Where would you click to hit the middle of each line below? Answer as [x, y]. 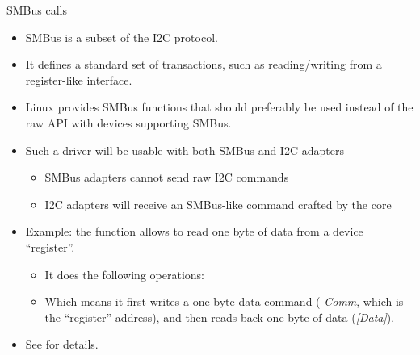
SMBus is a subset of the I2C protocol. [122, 37]
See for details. [62, 344]
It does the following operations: [124, 274]
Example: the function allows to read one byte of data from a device [194, 231]
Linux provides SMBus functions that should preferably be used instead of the [219, 107]
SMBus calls [37, 10]
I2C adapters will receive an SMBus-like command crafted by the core [218, 204]
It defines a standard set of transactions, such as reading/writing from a [204, 64]
